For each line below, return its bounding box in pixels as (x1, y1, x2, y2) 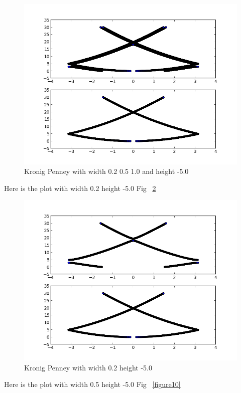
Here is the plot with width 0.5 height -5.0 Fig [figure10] (4, 379, 181, 389)
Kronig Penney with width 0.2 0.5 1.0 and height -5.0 (24, 166, 189, 176)
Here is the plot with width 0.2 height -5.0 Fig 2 (4, 182, 156, 193)
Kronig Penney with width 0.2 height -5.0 (24, 362, 152, 372)
